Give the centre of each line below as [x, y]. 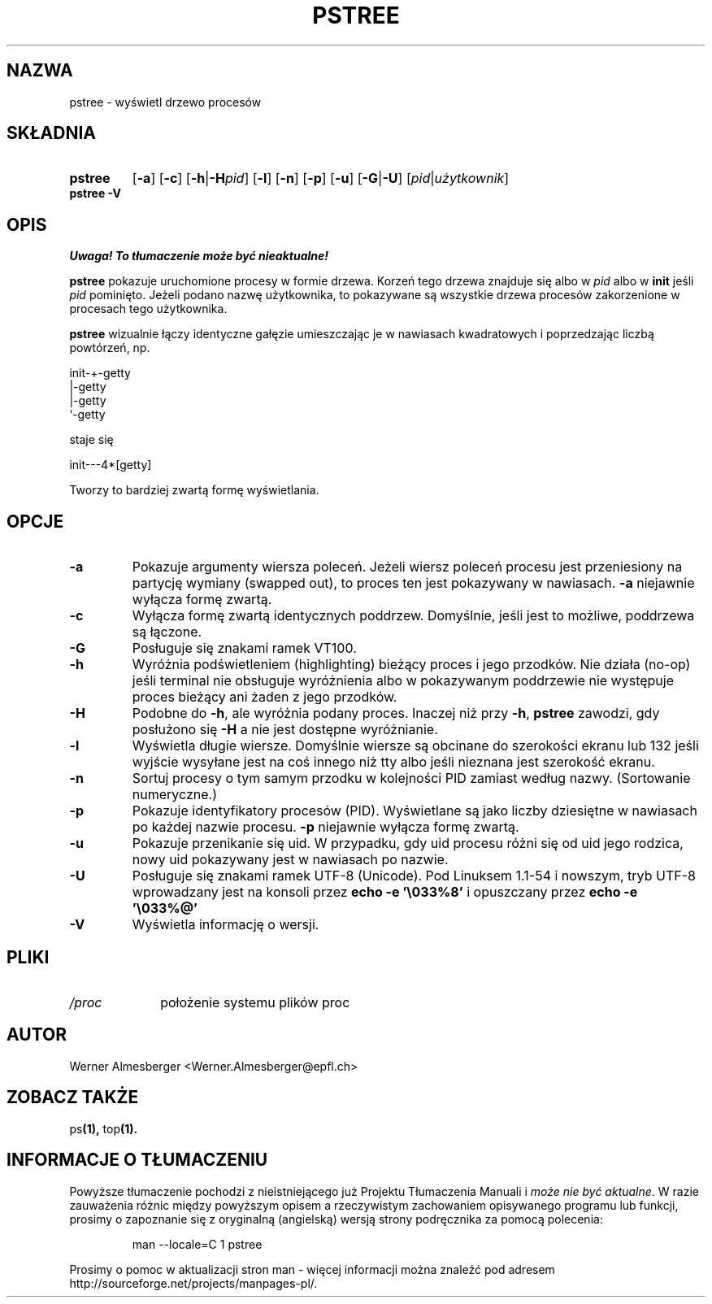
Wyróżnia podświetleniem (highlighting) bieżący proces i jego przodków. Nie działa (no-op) [411, 665]
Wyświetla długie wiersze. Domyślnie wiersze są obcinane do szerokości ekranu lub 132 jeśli [415, 746]
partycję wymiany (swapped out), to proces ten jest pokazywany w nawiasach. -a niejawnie [413, 583]
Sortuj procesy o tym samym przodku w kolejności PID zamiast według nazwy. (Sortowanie [411, 778]
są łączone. [167, 632]
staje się [91, 440]
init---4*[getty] [111, 465]
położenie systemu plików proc [255, 1002]
